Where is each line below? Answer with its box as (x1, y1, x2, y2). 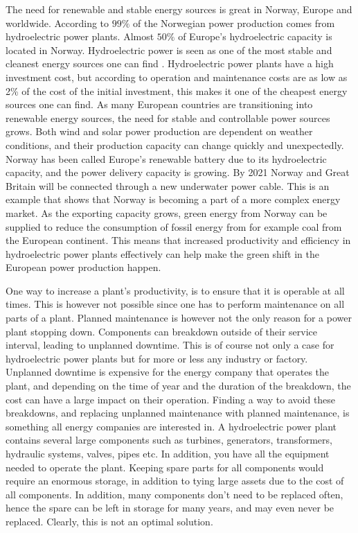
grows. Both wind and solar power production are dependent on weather (6, 124, 313, 139)
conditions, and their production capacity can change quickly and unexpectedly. (6, 137, 344, 152)
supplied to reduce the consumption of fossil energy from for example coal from (6, 219, 342, 234)
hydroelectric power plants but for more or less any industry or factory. (6, 351, 308, 365)
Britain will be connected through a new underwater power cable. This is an (6, 178, 330, 193)
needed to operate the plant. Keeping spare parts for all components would (6, 460, 324, 474)
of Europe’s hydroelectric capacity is (178, 29, 332, 44)
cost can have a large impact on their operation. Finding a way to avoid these (6, 392, 336, 406)
